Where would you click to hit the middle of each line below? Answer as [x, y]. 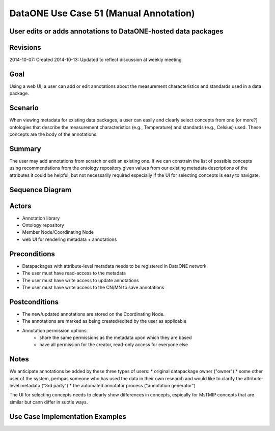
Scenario [24, 108]
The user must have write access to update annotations [81, 280]
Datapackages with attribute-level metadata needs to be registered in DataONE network [114, 266]
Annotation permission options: [55, 330]
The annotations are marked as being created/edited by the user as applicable [104, 321]
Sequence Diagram [40, 190]
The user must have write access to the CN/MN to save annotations [93, 287]
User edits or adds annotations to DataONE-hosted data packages [116, 31]
